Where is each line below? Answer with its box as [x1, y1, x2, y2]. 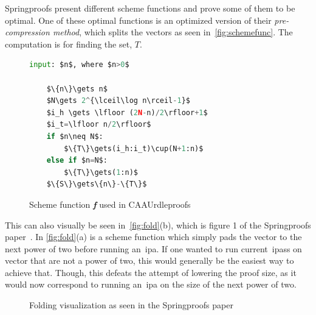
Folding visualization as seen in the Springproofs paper [29, 299, 233, 311]
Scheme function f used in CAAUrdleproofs [29, 197, 191, 210]
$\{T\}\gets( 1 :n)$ [64, 168, 138, 177]
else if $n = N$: [46, 156, 108, 165]
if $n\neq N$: [46, 132, 103, 141]
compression [5, 26, 50, 38]
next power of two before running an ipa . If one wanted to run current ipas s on [5, 242, 302, 255]
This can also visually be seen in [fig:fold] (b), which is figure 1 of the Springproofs [5, 218, 311, 231]
